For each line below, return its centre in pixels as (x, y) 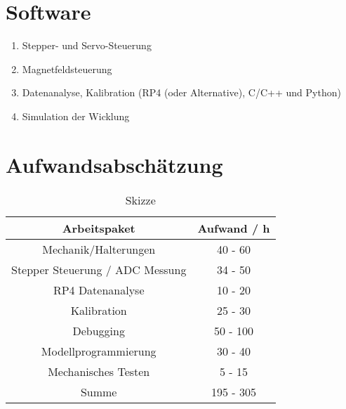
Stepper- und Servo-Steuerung (87, 45)
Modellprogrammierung (99, 351)
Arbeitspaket (99, 228)
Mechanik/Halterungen (99, 249)
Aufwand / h (234, 228)
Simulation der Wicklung (76, 116)
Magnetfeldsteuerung (67, 69)
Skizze (140, 200)
